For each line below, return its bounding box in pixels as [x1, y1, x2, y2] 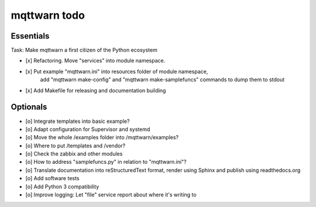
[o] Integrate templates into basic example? [25, 118, 130, 125]
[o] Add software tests [25, 175, 80, 182]
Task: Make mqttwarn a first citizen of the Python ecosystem [11, 47, 157, 54]
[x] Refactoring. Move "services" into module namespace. [25, 57, 166, 64]
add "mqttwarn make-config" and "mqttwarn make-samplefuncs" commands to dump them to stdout [40, 76, 285, 83]
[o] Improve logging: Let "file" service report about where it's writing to [25, 191, 197, 198]
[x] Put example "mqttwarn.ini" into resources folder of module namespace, [25, 68, 208, 75]
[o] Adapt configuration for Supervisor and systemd [25, 126, 150, 133]
